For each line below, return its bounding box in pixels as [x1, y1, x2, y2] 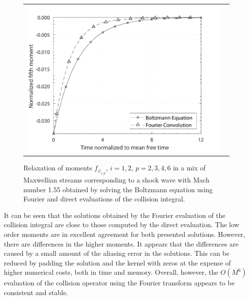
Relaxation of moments [23, 162, 92, 172]
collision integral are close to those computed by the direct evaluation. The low [4, 219, 239, 230]
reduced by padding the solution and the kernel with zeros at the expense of [4, 257, 231, 267]
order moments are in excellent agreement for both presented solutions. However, [4, 229, 245, 239]
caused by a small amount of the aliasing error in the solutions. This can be [4, 248, 230, 258]
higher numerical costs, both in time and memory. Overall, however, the [4, 267, 218, 277]
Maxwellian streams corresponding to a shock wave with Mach [23, 175, 210, 185]
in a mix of [173, 162, 206, 172]
